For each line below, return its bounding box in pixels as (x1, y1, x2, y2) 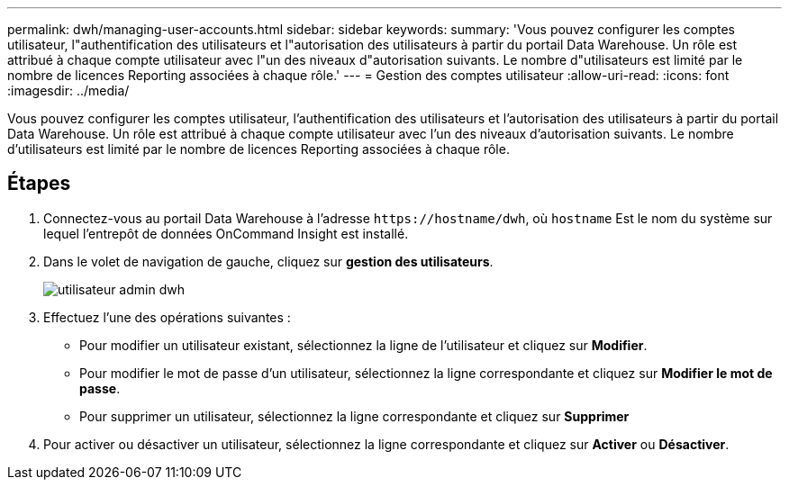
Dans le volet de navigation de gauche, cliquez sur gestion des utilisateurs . (43, 253, 494, 269)
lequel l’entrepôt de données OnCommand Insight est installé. (43, 225, 409, 241)
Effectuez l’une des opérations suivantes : (43, 309, 291, 325)
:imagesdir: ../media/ (7, 83, 130, 98)
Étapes (7, 172, 71, 195)
